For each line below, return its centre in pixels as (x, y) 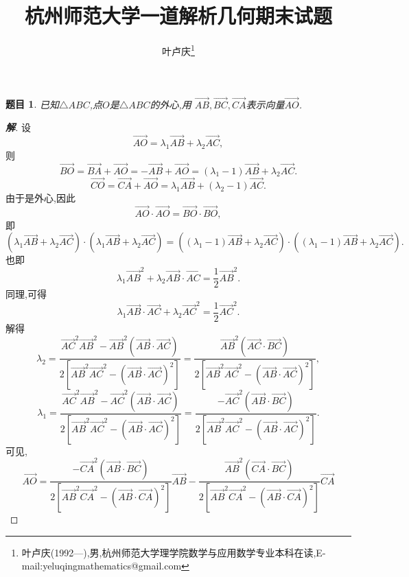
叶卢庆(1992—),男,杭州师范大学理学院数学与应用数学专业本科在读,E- (174, 552)
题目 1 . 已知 (32, 104)
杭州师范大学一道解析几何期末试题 (178, 15)
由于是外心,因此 (40, 197)
